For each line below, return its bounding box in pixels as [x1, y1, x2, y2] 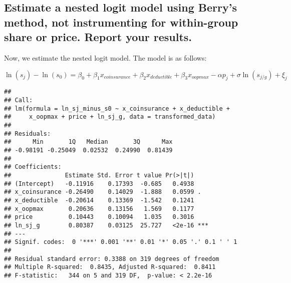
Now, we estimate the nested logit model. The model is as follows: [4, 52, 207, 63]
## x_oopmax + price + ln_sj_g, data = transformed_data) [4, 113, 216, 121]
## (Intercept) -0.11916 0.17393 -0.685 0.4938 [4, 180, 194, 187]
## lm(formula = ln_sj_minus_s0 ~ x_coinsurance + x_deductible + [4, 105, 230, 112]
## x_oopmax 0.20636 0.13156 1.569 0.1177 [4, 205, 194, 212]
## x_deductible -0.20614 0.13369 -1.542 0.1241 [4, 196, 194, 204]
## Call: [4, 97, 33, 104]
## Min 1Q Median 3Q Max [4, 138, 173, 146]
